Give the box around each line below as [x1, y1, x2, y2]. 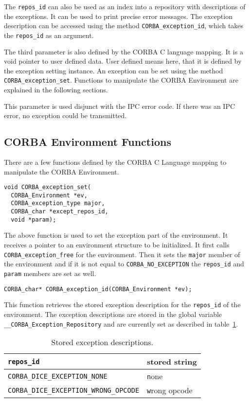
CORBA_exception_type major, [11, 200, 105, 207]
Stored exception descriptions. [51, 336, 154, 348]
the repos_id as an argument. [4, 30, 94, 40]
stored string [147, 356, 197, 367]
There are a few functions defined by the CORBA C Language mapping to [4, 157, 227, 167]
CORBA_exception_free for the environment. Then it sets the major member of [4, 249, 240, 259]
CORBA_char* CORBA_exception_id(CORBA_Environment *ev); [4, 285, 192, 293]
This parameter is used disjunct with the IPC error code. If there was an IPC [4, 101, 235, 111]
